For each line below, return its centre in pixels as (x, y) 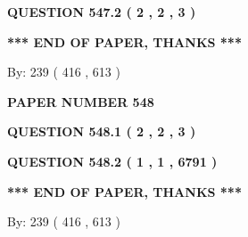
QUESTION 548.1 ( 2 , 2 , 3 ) (102, 131)
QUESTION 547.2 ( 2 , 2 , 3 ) (102, 12)
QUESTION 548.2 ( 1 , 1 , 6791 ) (112, 161)
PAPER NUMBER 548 (81, 101)
